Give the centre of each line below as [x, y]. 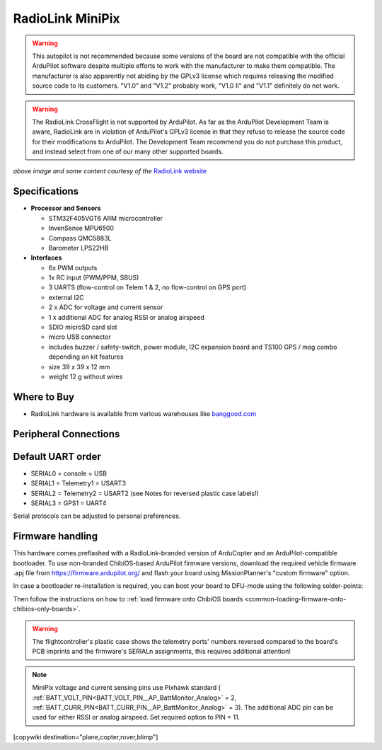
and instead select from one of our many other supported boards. [128, 151]
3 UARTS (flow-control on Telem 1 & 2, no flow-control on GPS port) [147, 287]
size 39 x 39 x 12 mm [79, 367]
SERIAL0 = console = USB [69, 473]
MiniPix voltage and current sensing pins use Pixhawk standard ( [126, 688]
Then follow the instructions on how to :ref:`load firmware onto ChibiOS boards [128, 599]
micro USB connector [80, 337]
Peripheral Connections [66, 434]
